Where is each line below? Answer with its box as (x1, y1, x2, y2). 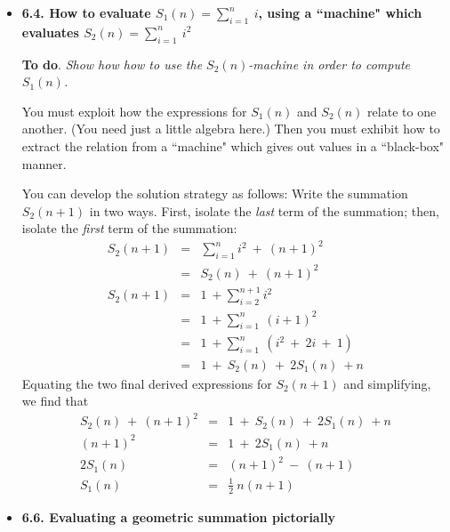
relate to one (367, 101, 437, 120)
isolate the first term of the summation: (21, 219, 237, 238)
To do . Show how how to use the (21, 54, 203, 73)
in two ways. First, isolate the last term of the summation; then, (89, 201, 439, 220)
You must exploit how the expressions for (21, 101, 247, 120)
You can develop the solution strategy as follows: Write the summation (21, 184, 408, 203)
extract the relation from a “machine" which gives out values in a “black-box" (21, 136, 445, 155)
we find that (21, 391, 89, 410)
